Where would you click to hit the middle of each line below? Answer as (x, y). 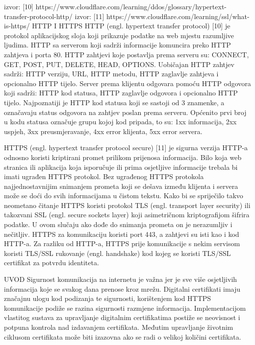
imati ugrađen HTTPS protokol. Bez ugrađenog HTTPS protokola (104, 176)
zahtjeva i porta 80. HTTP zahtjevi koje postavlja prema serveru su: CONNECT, (127, 54)
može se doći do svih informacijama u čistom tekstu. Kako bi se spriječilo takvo (124, 195)
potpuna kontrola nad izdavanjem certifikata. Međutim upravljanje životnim (119, 327)
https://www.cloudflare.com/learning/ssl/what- (178, 16)
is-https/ (17, 26)
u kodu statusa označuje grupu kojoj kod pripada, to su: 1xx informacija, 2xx (120, 122)
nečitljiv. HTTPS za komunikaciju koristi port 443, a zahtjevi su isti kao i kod (122, 234)
